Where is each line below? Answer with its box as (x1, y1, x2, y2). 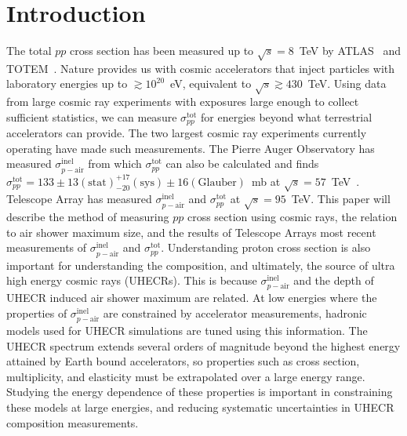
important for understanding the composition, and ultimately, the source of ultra (6, 256, 395, 273)
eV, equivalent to (170, 75, 252, 92)
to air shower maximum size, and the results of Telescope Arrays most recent (6, 223, 376, 240)
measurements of (6, 239, 87, 256)
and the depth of (293, 272, 374, 289)
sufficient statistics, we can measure (6, 108, 177, 125)
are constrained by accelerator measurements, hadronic (103, 304, 367, 321)
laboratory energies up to (6, 75, 128, 92)
